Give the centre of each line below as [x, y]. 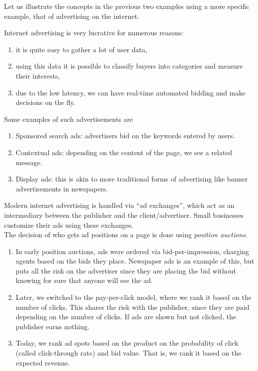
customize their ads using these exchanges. [69, 225]
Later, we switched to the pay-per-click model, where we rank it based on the [133, 297]
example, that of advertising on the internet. [72, 16]
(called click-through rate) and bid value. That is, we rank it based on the [129, 353]
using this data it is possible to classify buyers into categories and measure [129, 66]
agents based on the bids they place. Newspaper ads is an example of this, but [135, 261]
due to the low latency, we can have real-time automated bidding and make [130, 92]
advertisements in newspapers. [62, 188]
